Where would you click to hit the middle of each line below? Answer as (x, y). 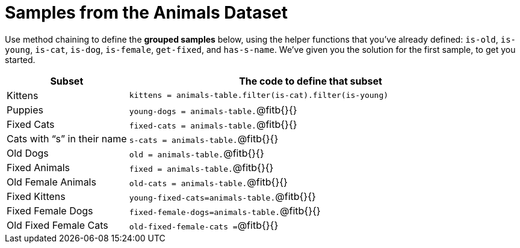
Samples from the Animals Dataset (147, 13)
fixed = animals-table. (181, 169)
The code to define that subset (311, 81)
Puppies (25, 110)
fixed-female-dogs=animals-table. (205, 212)
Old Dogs (28, 153)
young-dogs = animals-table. (193, 111)
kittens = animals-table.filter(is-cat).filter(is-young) (259, 95)
